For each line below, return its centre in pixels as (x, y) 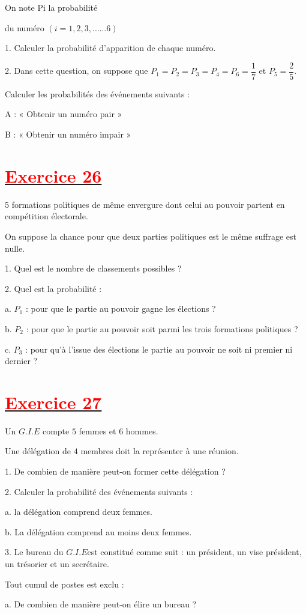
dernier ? (21, 361)
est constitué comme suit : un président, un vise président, (194, 552)
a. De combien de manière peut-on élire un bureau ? (101, 604)
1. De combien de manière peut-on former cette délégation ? (115, 471)
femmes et (97, 430)
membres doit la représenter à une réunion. (160, 451)
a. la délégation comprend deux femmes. (79, 512)
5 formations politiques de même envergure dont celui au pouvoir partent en (145, 204)
